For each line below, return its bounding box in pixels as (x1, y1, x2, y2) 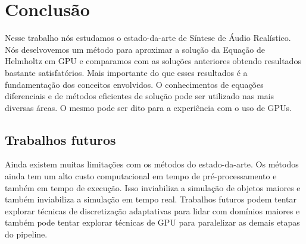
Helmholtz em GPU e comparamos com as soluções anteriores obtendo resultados (5, 55, 301, 67)
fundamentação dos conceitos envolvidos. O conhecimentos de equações (5, 78, 264, 90)
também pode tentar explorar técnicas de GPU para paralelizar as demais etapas (5, 216, 300, 229)
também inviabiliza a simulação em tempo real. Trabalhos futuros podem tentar (5, 193, 296, 205)
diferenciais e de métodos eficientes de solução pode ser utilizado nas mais (5, 90, 274, 102)
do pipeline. (5, 228, 48, 240)
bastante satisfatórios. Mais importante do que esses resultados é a (5, 66, 248, 78)
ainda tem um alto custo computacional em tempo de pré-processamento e (5, 170, 277, 182)
